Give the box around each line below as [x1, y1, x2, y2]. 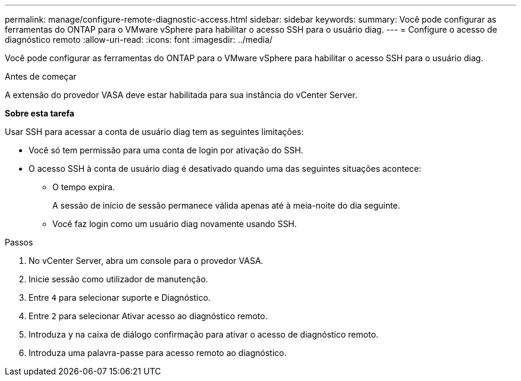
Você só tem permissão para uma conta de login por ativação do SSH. [29, 145, 303, 155]
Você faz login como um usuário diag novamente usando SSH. [52, 219, 297, 229]
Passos [5, 237, 33, 247]
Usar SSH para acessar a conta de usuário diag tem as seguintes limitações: [5, 127, 304, 137]
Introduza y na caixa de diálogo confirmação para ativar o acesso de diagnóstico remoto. [29, 329, 379, 339]
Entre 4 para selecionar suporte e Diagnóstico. [29, 292, 211, 303]
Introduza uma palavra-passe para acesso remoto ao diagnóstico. [29, 348, 287, 358]
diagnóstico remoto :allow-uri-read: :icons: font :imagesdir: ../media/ [5, 34, 273, 45]
